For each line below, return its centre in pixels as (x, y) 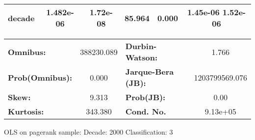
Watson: (141, 57)
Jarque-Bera (150, 71)
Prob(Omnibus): (40, 77)
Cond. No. (146, 111)
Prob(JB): (145, 97)
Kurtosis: (26, 111)
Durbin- (141, 46)
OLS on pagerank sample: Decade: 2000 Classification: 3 (89, 132)
